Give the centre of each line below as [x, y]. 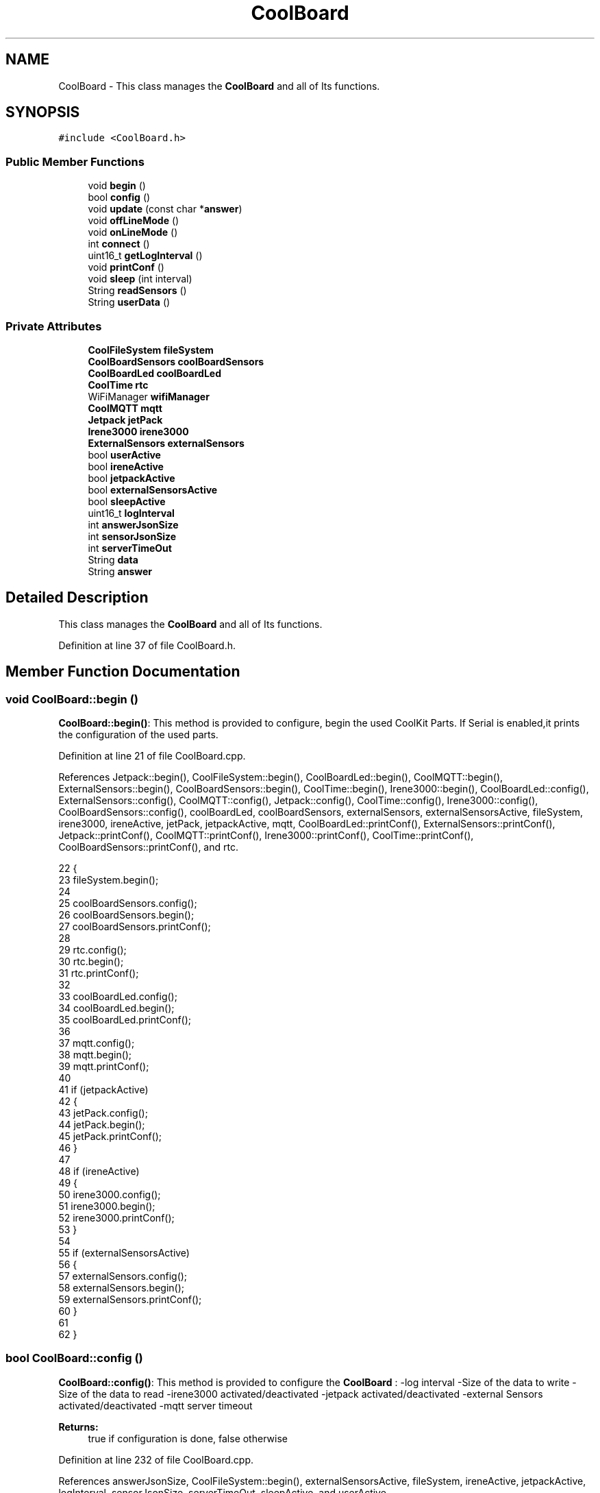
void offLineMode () [134, 221]
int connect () [119, 244]
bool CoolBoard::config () [74, 1358]
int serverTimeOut [130, 548]
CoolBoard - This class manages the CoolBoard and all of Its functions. [219, 86]
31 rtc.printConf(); [99, 973]
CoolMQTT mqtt [125, 408]
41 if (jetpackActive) [103, 1090]
